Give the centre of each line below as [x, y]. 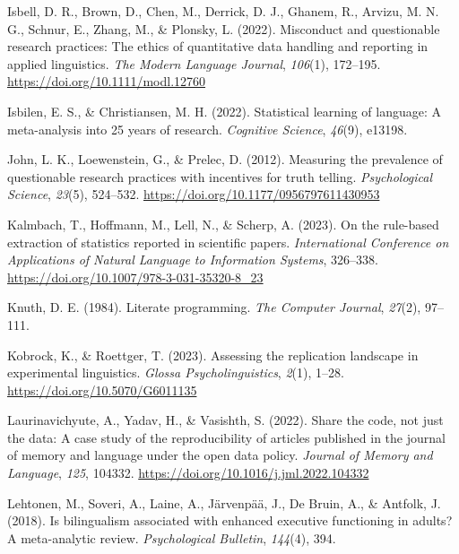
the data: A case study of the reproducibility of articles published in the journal [226, 437]
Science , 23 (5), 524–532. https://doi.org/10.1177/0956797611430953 [194, 194]
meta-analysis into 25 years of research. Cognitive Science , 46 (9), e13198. [208, 129]
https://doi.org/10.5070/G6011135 [102, 390]
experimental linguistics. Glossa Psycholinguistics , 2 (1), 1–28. [176, 372]
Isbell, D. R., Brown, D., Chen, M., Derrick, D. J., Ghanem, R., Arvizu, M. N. [223, 11]
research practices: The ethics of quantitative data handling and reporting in [218, 46]
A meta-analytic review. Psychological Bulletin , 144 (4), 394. [172, 537]
